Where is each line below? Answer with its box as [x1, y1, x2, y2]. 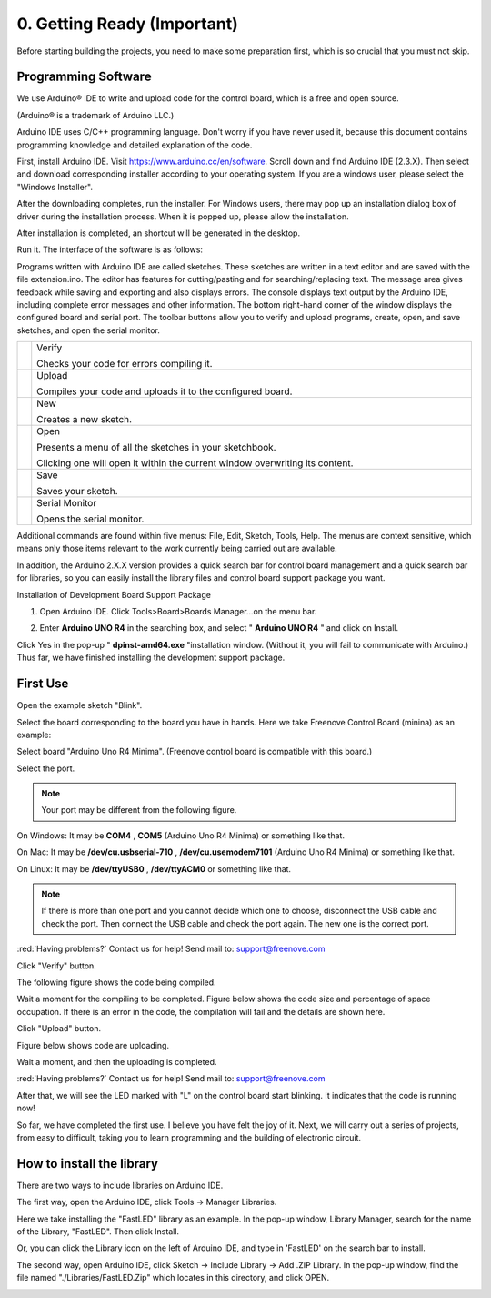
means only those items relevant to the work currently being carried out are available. [16, 543, 337, 554]
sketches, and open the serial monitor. [16, 324, 161, 336]
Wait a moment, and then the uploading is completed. [16, 1056, 217, 1067]
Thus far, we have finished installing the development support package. [16, 652, 286, 664]
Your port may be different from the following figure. [41, 805, 237, 816]
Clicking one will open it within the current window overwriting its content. [36, 457, 354, 470]
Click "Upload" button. [16, 1023, 102, 1034]
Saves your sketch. [36, 485, 118, 498]
